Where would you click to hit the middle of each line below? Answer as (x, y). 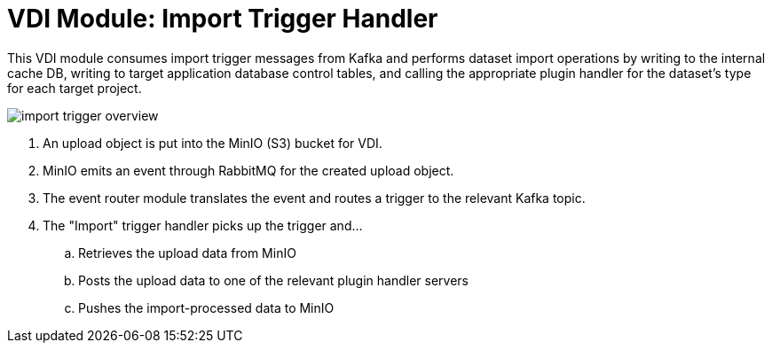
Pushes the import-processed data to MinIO (206, 307)
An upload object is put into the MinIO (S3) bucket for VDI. (213, 143)
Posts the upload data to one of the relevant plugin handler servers (273, 280)
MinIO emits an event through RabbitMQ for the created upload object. (248, 170)
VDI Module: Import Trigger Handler (223, 19)
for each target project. (75, 88)
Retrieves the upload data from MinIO (187, 253)
